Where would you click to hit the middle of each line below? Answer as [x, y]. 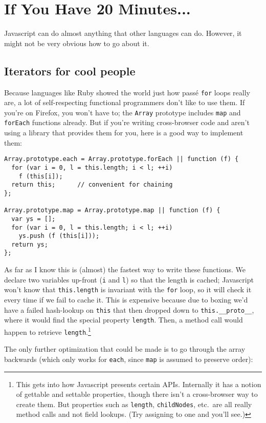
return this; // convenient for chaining [92, 185]
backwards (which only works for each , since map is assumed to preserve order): [129, 359]
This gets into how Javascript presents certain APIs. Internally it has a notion [139, 384]
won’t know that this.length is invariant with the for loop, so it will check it [128, 289]
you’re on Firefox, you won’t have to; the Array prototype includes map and [123, 112]
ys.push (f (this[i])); [59, 236]
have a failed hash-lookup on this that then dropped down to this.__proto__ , [129, 309]
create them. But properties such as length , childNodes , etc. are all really [134, 404]
